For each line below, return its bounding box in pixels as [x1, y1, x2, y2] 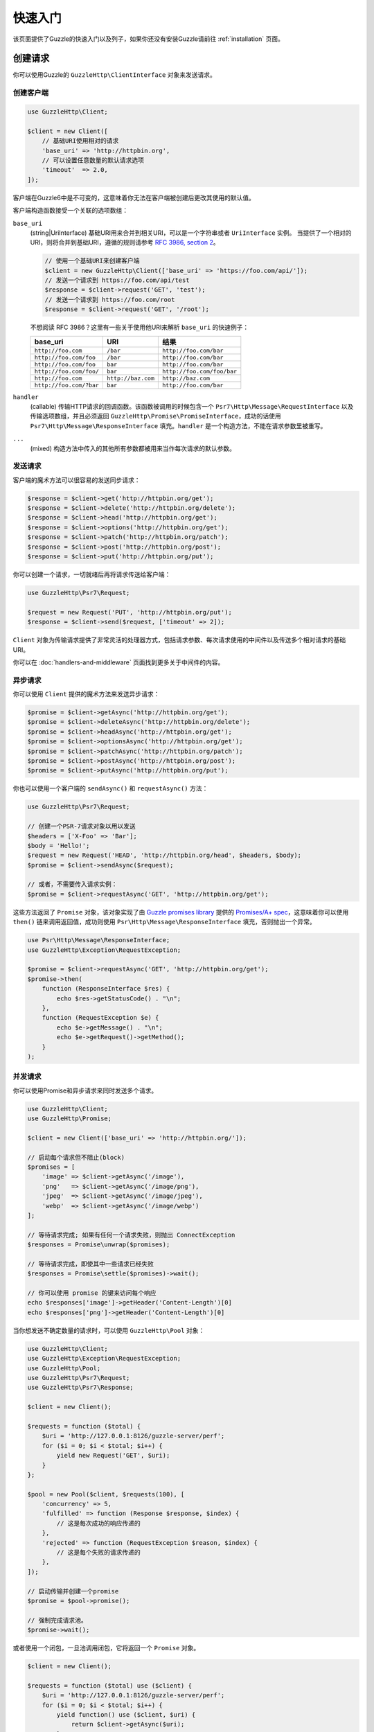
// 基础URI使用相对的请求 [42, 137, 119, 145]
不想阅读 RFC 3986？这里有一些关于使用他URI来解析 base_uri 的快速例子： [30, 323, 249, 332]
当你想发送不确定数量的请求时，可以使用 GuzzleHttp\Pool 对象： [12, 1326, 205, 1334]
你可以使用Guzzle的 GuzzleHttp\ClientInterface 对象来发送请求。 [12, 71, 216, 79]
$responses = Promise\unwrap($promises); [27, 1241, 170, 1248]
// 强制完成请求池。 [27, 1616, 87, 1624]
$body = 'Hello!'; [27, 842, 90, 849]
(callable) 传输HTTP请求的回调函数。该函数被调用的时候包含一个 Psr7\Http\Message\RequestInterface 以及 [30, 402, 354, 410]
